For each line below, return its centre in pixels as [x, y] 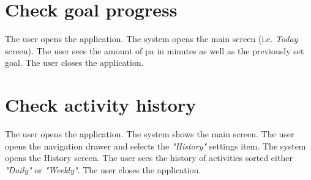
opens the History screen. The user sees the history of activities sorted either [149, 158]
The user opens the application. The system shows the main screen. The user [150, 134]
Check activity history [101, 105]
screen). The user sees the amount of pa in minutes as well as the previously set [155, 50]
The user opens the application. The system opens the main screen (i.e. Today [152, 39]
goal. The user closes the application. [74, 63]
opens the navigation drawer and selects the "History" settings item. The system [155, 146]
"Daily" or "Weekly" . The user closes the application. [103, 169]
